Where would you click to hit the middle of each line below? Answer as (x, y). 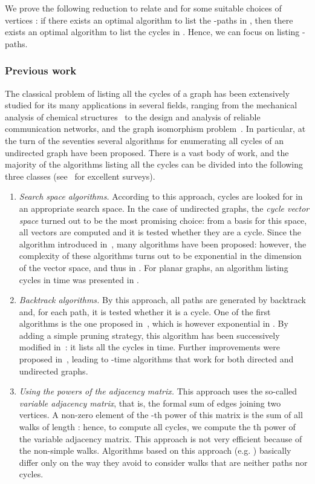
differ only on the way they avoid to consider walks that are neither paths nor (163, 462)
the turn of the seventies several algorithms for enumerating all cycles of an (144, 140)
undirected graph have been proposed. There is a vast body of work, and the (147, 152)
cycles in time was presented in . (79, 279)
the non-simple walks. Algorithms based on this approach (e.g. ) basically (155, 450)
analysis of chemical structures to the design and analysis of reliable (133, 116)
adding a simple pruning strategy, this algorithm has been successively (149, 335)
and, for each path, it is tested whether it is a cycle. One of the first (145, 311)
